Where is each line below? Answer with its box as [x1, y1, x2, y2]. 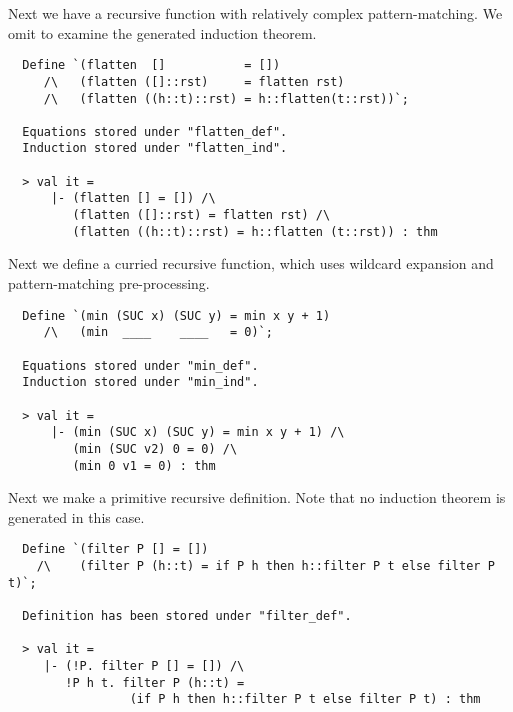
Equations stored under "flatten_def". [22, 124, 288, 139]
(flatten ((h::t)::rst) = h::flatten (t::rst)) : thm [72, 224, 438, 239]
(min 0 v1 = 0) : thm [72, 458, 216, 473]
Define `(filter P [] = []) [22, 542, 209, 557]
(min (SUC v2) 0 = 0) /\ [72, 441, 238, 456]
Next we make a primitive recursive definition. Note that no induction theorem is [8, 487, 506, 508]
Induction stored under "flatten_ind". [22, 141, 288, 156]
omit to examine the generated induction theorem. [8, 22, 317, 43]
